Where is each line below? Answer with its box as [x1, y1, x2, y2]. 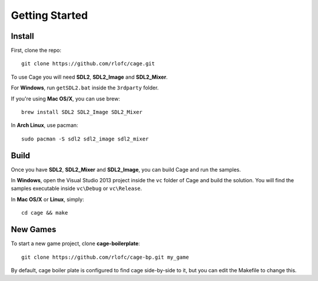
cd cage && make [21, 209, 68, 216]
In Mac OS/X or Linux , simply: [11, 196, 85, 203]
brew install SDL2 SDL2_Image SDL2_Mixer [21, 109, 143, 116]
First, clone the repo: [11, 47, 62, 54]
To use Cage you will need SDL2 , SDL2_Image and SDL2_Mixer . [11, 73, 168, 81]
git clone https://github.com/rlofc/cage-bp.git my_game [21, 253, 190, 260]
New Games [11, 225, 57, 235]
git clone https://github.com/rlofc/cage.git [21, 61, 155, 67]
